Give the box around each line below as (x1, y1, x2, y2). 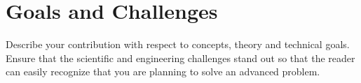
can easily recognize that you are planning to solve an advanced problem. (6, 64, 320, 79)
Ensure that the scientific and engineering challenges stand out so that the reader (6, 50, 355, 65)
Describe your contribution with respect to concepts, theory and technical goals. (6, 37, 350, 52)
